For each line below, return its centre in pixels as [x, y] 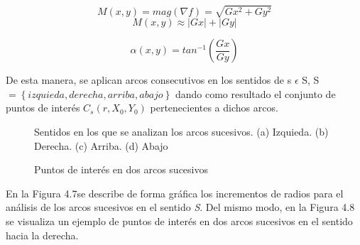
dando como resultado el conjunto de [255, 93]
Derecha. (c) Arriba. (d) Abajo [101, 145]
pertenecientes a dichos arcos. [214, 108]
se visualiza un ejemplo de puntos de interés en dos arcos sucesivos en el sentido [179, 220]
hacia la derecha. [42, 235]
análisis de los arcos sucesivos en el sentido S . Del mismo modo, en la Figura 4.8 [180, 207]
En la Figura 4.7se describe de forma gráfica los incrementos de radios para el [175, 193]
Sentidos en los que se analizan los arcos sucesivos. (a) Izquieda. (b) [181, 131]
